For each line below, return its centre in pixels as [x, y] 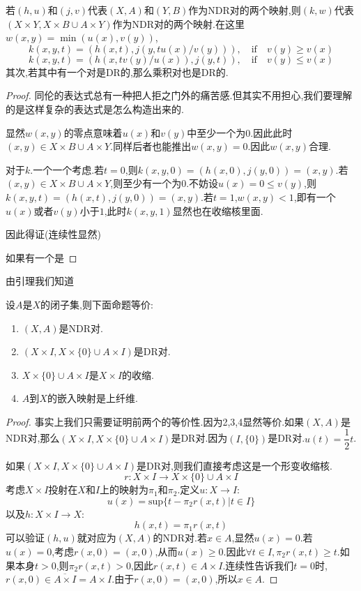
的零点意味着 [93, 132]
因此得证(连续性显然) [53, 234]
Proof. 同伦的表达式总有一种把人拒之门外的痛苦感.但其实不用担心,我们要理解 [179, 95]
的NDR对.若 [180, 538]
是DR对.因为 [199, 438]
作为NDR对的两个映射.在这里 [178, 23]
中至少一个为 [216, 132]
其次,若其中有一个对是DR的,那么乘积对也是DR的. [117, 72]
